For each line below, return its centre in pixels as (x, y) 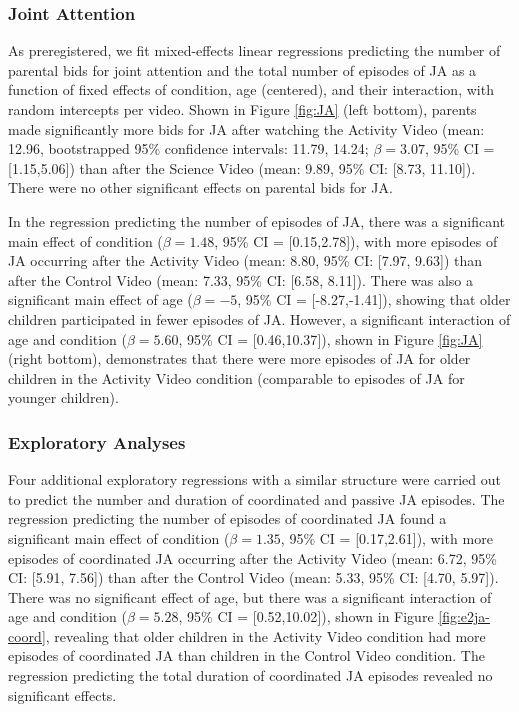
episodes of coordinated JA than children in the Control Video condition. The (246, 655)
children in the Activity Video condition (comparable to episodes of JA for (236, 377)
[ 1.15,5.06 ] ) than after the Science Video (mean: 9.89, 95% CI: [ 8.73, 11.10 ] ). (242, 167)
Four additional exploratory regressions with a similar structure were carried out (254, 479)
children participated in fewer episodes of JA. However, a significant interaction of (259, 318)
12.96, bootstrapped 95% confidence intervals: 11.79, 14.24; (188, 148)
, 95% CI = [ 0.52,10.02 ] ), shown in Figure (306, 616)
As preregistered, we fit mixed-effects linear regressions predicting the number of (254, 50)
